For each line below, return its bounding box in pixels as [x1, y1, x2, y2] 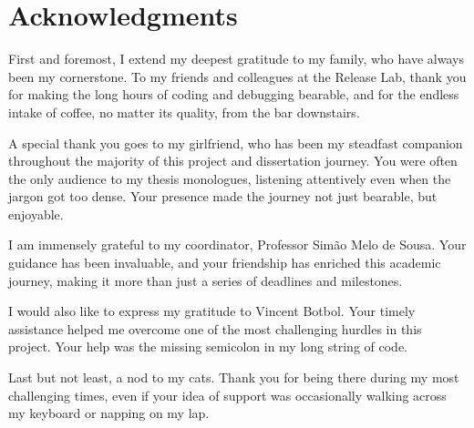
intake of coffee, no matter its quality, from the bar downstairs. [8, 102, 360, 121]
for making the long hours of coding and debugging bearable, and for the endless [8, 85, 459, 104]
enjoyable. [8, 204, 64, 223]
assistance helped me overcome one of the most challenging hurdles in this [8, 319, 422, 338]
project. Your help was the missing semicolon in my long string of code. [8, 337, 407, 356]
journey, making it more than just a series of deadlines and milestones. [8, 270, 403, 290]
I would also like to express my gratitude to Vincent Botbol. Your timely [8, 301, 416, 321]
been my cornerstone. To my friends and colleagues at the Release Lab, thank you [8, 66, 467, 86]
